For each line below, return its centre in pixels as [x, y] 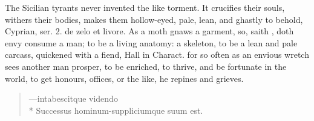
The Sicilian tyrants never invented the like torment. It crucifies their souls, [145, 7]
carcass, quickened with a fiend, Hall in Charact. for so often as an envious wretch [157, 54]
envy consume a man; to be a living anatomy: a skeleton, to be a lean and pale [151, 42]
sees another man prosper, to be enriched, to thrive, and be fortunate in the [146, 66]
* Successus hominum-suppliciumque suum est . [116, 110]
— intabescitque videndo [73, 98]
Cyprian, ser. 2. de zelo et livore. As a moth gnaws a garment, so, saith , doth [149, 31]
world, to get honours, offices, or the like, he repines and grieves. [124, 78]
